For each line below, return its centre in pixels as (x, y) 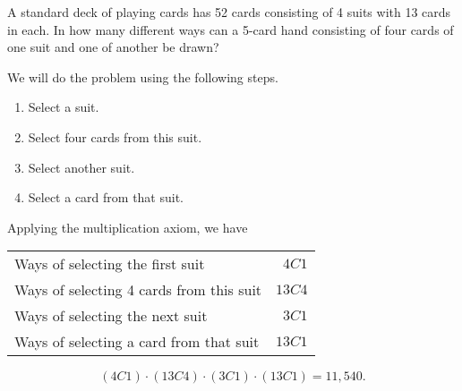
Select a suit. (64, 107)
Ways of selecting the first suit (110, 264)
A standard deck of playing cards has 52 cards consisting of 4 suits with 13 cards (229, 12)
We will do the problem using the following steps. (143, 76)
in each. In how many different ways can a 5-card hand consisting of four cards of (231, 29)
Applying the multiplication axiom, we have (128, 227)
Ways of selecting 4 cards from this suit (138, 290)
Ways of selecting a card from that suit (137, 342)
